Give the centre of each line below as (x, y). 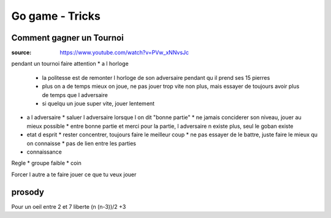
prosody (28, 192)
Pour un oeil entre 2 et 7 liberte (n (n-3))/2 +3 (69, 206)
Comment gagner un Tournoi (67, 38)
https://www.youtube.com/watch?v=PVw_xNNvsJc (124, 53)
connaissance (44, 152)
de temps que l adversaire (75, 95)
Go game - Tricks (56, 16)
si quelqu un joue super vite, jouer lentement (98, 104)
